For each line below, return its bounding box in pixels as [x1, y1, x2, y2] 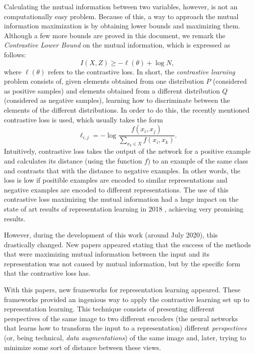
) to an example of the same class [148, 155, 248, 165]
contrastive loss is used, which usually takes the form [4, 114, 163, 124]
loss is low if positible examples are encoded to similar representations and [4, 175, 228, 185]
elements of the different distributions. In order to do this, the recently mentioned [4, 104, 250, 115]
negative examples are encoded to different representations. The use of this [4, 184, 229, 194]
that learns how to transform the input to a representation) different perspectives [4, 323, 247, 333]
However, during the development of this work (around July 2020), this [4, 230, 218, 240]
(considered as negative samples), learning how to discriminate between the [4, 95, 230, 105]
